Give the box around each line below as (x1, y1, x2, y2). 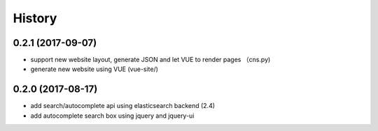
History (13, 10, 57, 26)
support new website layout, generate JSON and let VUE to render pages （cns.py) (30, 56, 271, 64)
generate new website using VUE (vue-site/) (30, 65, 159, 73)
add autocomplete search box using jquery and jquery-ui (30, 111, 195, 120)
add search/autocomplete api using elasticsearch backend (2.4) (30, 102, 216, 110)
